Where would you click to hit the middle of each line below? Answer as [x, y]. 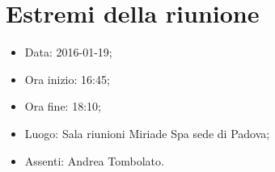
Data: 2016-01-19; [68, 52]
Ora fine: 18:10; [63, 106]
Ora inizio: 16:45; [67, 79]
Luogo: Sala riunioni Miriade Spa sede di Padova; [147, 133]
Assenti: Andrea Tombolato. [94, 160]
